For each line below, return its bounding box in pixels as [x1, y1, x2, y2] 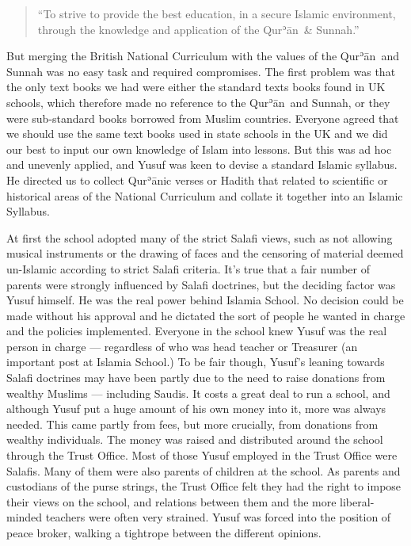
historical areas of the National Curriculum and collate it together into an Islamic [6, 187, 403, 204]
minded [6, 509, 43, 525]
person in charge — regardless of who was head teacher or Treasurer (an [6, 338, 358, 354]
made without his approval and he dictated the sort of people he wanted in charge [6, 307, 405, 323]
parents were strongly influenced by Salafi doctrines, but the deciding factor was [6, 276, 396, 292]
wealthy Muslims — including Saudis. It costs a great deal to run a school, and [6, 384, 390, 401]
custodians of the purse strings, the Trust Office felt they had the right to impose [6, 478, 401, 494]
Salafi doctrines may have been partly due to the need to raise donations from [6, 369, 386, 386]
